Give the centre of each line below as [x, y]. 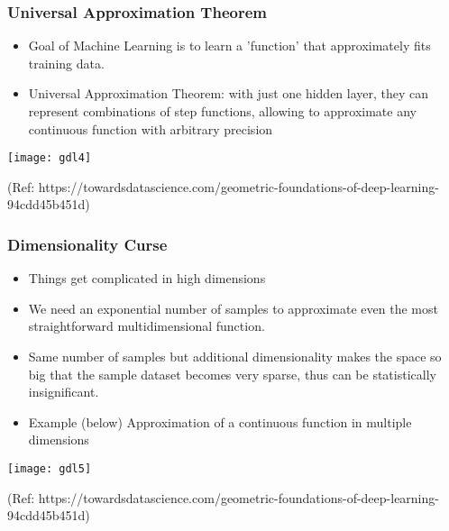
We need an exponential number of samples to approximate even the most [233, 308]
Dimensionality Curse [87, 244]
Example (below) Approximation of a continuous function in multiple [220, 421]
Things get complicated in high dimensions [147, 278]
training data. [66, 63]
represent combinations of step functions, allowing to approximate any [222, 111]
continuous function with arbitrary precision [151, 128]
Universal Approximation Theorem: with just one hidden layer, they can [229, 93]
